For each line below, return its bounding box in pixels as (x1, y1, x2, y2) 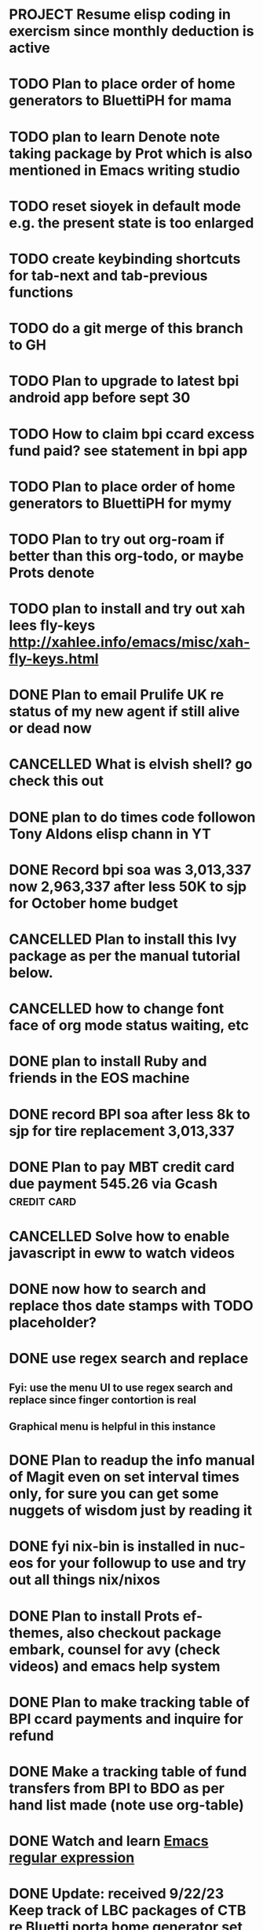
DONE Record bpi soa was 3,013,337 (9, 860, 252, 878)
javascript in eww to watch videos (9, 1244, 235, 1262)
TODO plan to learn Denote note (9, 128, 221, 146)
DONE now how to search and (9, 1281, 206, 1298)
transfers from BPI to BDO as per (9, 1780, 225, 1798)
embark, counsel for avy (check (9, 1640, 221, 1658)
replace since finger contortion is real (9, 1393, 197, 1407)
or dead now (9, 719, 93, 738)
